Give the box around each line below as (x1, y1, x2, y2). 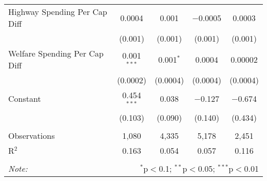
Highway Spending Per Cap (8, 6, 107, 17)
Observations (8, 129, 55, 141)
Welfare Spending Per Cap (8, 47, 104, 59)
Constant (8, 93, 41, 105)
